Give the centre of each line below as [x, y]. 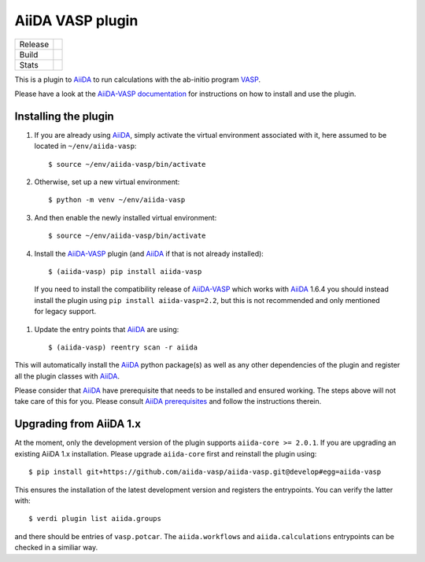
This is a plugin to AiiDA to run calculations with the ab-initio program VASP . [138, 79]
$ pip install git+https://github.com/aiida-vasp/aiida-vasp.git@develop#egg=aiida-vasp [205, 472]
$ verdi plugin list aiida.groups [95, 519]
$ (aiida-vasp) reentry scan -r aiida [123, 347]
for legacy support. [65, 312]
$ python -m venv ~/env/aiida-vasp [117, 200]
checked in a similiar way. [56, 548]
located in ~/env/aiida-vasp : [85, 146]
